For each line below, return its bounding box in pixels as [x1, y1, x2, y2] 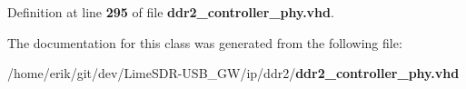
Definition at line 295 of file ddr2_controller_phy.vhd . [7, 3, 334, 21]
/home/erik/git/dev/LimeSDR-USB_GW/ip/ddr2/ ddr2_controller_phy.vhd [7, 64, 460, 83]
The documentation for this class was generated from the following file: [7, 33, 402, 52]
